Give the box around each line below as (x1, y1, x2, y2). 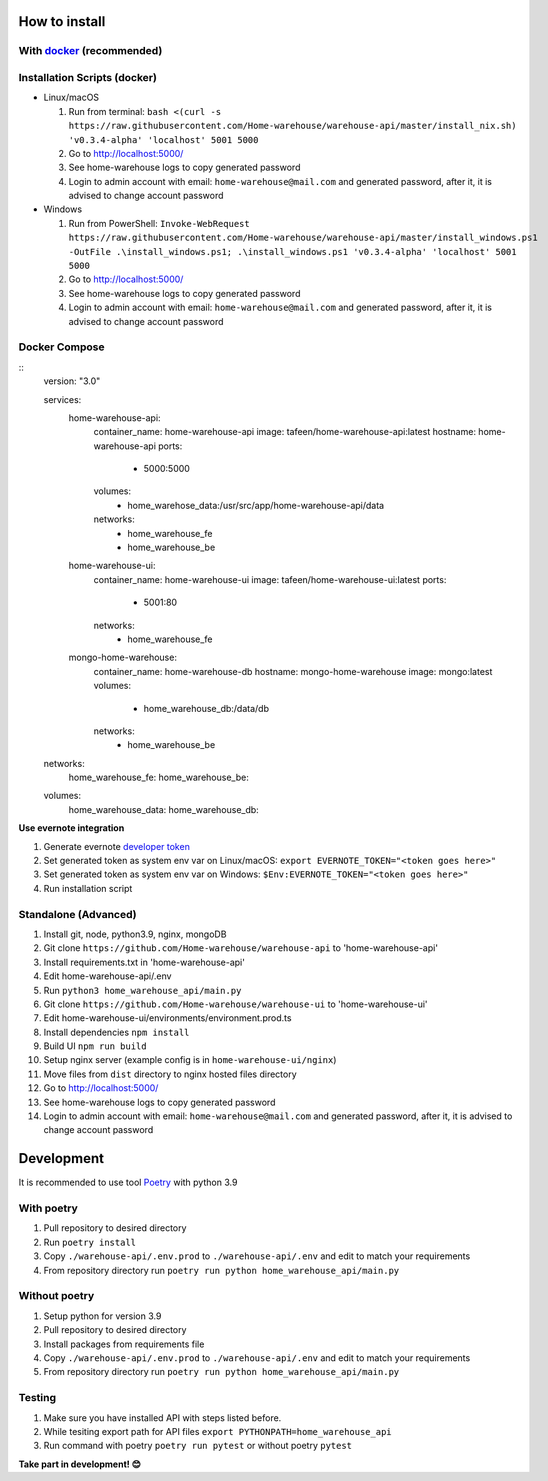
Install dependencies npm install (43, 1026, 190, 1038)
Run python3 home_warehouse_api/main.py (43, 984, 242, 996)
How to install (18, 13, 106, 30)
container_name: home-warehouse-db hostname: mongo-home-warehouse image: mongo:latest (93, 665, 493, 677)
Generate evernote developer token (43, 840, 190, 852)
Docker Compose (18, 340, 105, 354)
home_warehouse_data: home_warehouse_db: (68, 803, 259, 815)
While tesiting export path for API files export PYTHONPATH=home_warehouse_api (43, 1425, 392, 1437)
